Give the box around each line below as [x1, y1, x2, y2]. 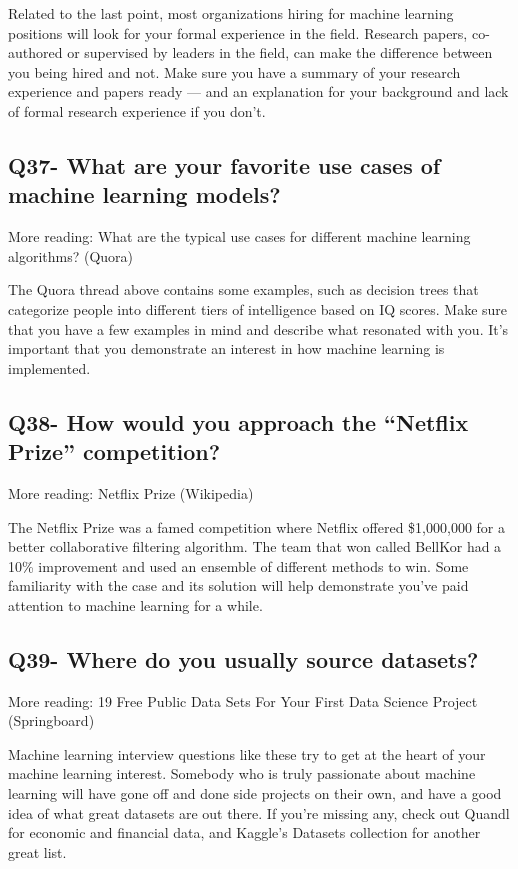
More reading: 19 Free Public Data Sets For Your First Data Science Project [8, 690, 478, 711]
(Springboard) [8, 710, 95, 731]
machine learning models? [8, 179, 281, 210]
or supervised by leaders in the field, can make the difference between [67, 42, 493, 63]
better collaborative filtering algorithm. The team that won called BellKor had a [8, 536, 502, 557]
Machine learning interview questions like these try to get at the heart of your [8, 743, 486, 764]
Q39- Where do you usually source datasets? [8, 643, 479, 674]
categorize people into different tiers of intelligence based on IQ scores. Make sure [8, 298, 508, 319]
